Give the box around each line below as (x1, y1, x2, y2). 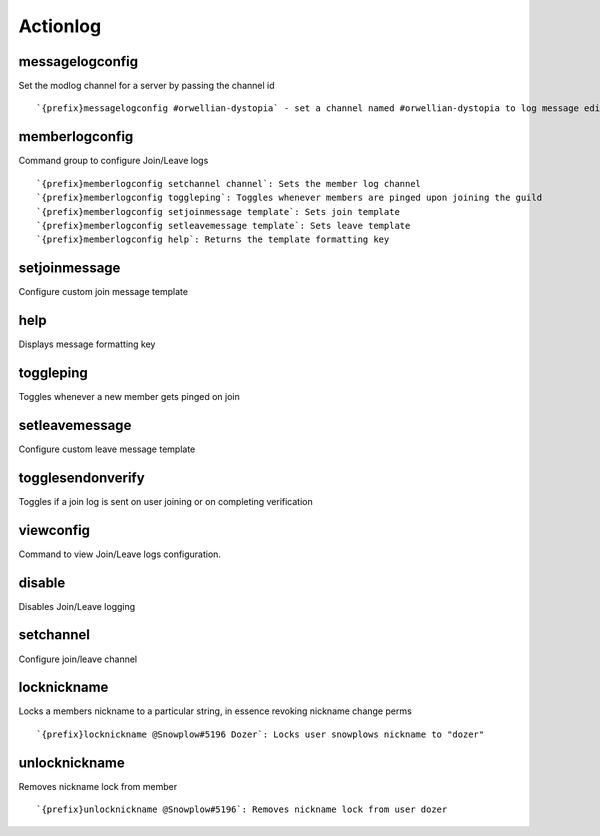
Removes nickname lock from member (18, 780, 178, 792)
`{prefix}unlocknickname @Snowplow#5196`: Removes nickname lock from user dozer (36, 804, 448, 815)
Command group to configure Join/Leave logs (18, 155, 209, 167)
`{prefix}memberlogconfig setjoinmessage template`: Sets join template (36, 206, 400, 217)
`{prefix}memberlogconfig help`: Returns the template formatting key (36, 234, 390, 245)
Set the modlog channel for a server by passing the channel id (18, 80, 275, 92)
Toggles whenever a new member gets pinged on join (18, 391, 240, 403)
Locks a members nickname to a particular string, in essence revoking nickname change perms (18, 705, 412, 717)
